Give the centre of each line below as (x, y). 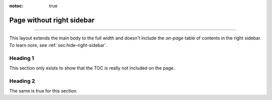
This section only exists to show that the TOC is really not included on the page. (92, 68)
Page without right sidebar (52, 20)
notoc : (16, 6)
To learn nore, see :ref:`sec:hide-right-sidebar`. (58, 45)
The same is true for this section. (44, 91)
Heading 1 (22, 58)
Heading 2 (22, 81)
